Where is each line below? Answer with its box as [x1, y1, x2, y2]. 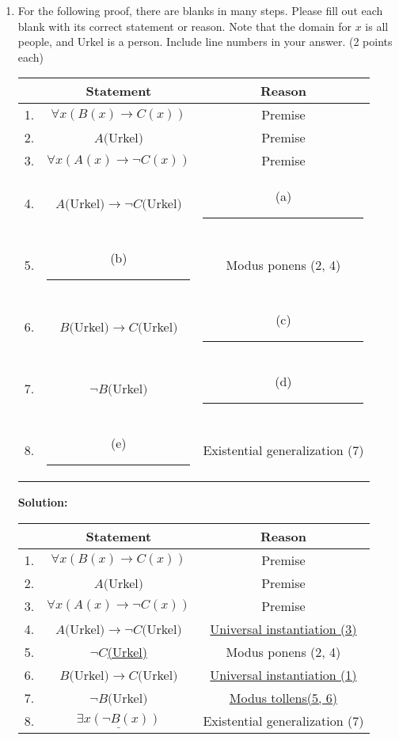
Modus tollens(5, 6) [229, 688, 338, 707]
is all [365, 17, 389, 34]
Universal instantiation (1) [210, 665, 357, 684]
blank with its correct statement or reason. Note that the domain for [17, 17, 351, 34]
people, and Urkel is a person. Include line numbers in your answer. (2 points [17, 33, 393, 50]
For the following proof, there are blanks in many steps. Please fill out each [17, 2, 383, 18]
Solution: [17, 494, 68, 510]
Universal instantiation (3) [210, 619, 357, 638]
